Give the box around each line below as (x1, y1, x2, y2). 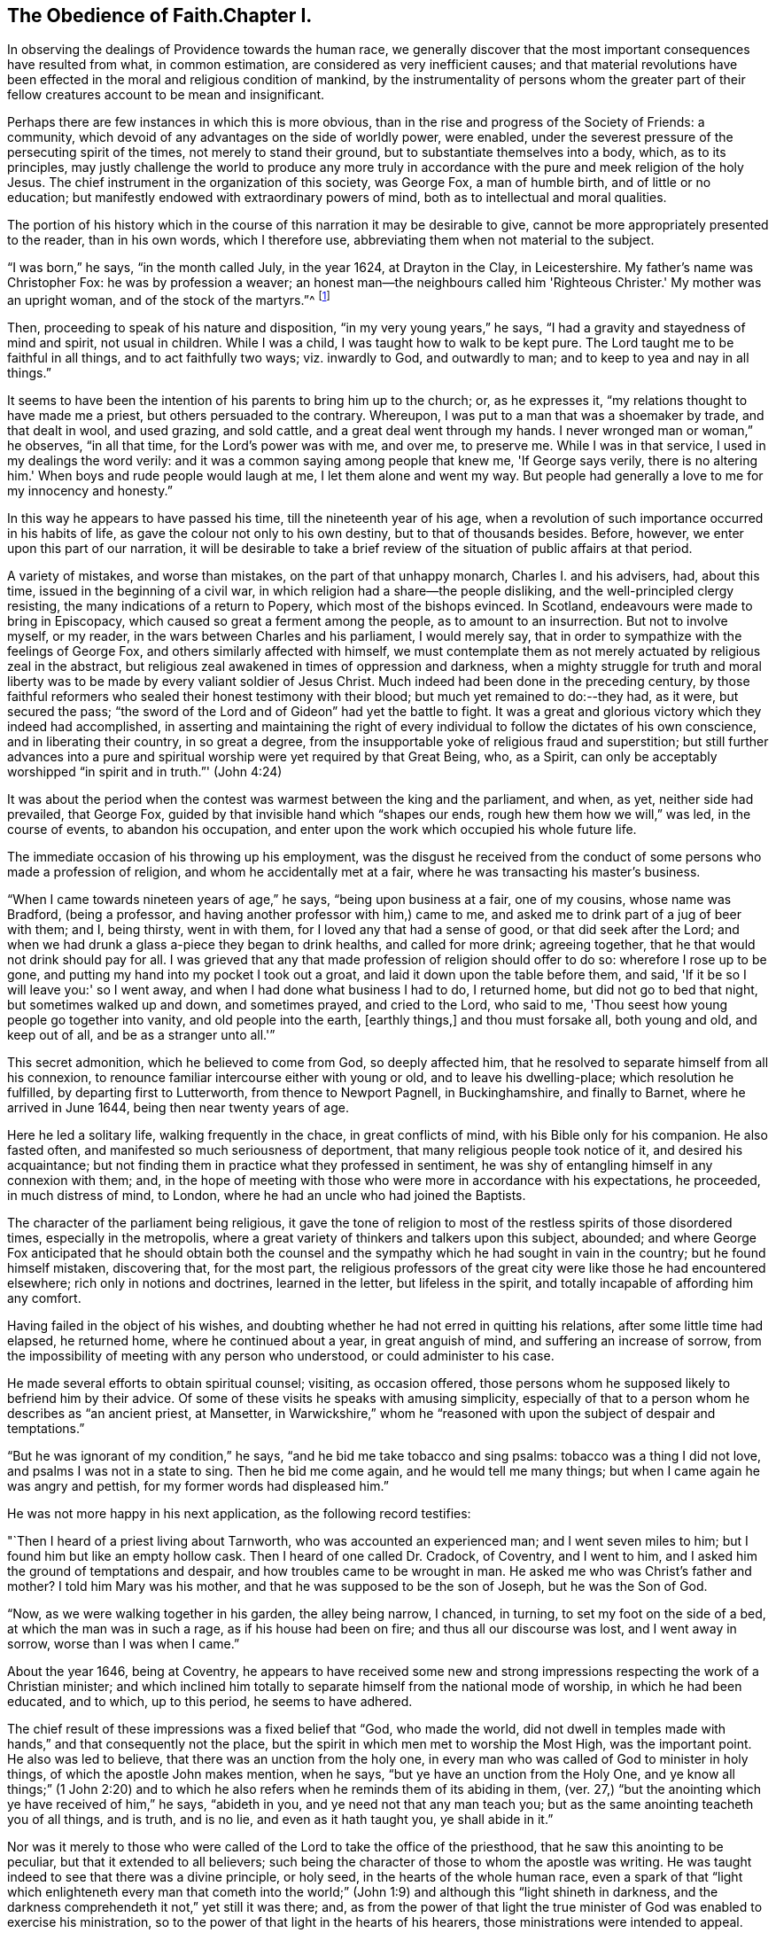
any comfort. (7, 1290, 81, 1306)
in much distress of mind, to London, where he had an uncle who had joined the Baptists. (7, 1188, 526, 1204)
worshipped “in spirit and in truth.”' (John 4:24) (7, 764, 283, 780)
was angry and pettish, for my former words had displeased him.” (7, 1478, 389, 1494)
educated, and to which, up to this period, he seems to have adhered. (7, 1694, 413, 1710)
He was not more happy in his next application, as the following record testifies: (7, 1506, 471, 1522)
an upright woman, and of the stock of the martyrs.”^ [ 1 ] (7, 290, 330, 308)
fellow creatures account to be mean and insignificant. (7, 87, 325, 103)
